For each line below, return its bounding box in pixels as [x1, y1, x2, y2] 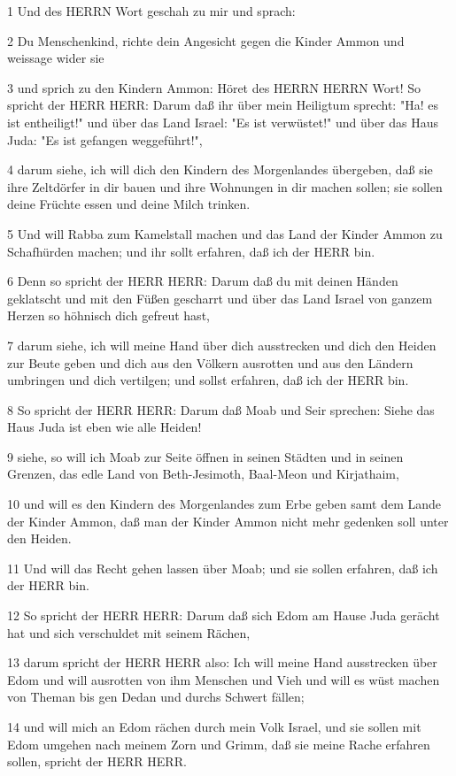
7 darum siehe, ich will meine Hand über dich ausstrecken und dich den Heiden [7, 335, 437, 354]
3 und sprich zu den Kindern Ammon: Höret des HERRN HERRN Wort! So [7, 78, 421, 96]
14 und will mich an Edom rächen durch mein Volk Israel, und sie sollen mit [7, 718, 421, 735]
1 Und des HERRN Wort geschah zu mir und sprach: [7, 2, 296, 19]
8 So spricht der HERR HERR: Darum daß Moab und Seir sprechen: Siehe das [7, 400, 435, 419]
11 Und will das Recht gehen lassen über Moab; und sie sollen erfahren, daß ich [7, 558, 438, 577]
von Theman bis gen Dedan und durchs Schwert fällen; [7, 688, 305, 706]
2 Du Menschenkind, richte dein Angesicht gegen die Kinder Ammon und [7, 31, 405, 50]
